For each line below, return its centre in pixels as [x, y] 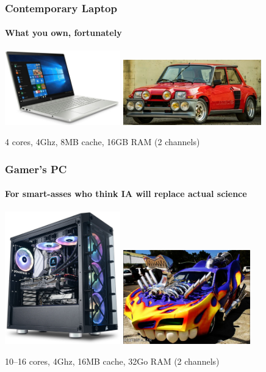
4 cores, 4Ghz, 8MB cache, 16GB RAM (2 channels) [102, 142]
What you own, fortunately [63, 33]
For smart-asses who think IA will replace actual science [126, 194]
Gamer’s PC [36, 169]
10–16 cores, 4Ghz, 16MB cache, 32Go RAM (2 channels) [112, 361]
